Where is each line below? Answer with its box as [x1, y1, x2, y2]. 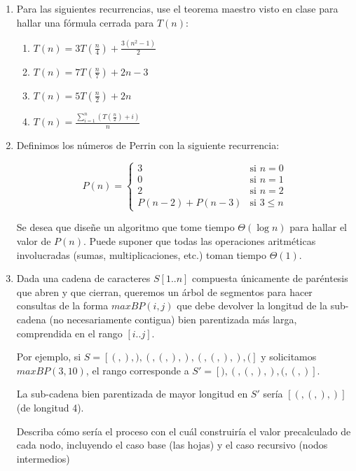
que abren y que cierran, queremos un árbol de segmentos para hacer [16, 284, 313, 299]
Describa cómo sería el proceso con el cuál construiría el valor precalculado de [16, 423, 351, 438]
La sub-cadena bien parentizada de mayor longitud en [16, 386, 248, 401]
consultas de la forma [16, 298, 109, 313]
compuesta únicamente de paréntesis [192, 271, 348, 286]
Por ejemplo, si [16, 349, 81, 364]
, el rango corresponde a [85, 363, 189, 377]
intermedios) [16, 451, 70, 465]
